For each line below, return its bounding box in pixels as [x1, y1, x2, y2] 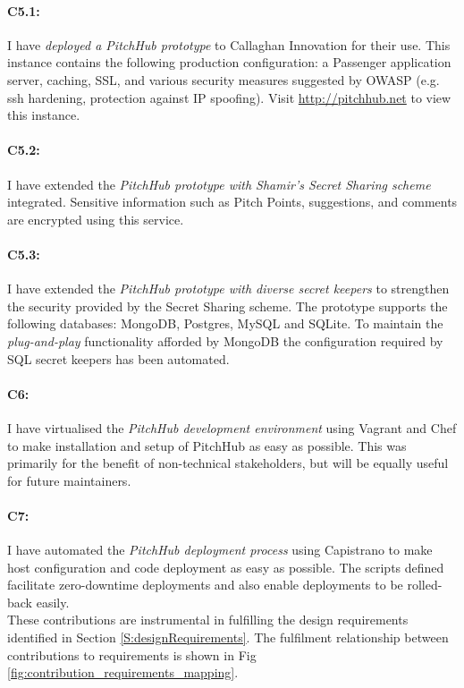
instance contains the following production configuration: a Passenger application [7, 53, 451, 72]
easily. [36, 592, 70, 611]
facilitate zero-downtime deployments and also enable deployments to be [7, 575, 403, 594]
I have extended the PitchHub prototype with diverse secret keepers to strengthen [7, 279, 450, 298]
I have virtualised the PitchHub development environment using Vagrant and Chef [7, 418, 457, 437]
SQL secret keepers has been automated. [7, 349, 230, 368]
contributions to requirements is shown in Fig [7, 645, 257, 664]
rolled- [407, 575, 443, 594]
